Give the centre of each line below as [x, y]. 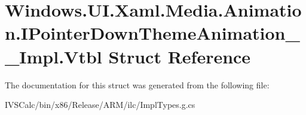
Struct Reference [180, 56]
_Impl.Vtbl [53, 56]
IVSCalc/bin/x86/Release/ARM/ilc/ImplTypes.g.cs [100, 105]
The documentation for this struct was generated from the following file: [137, 84]
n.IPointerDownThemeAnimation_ [152, 33]
